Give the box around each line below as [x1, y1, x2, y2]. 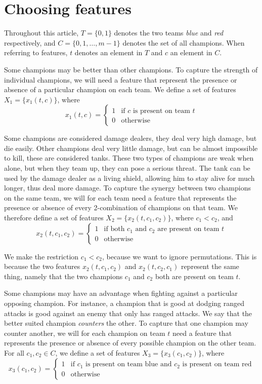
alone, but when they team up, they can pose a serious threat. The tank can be [4, 163, 250, 173]
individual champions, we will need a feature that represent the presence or [4, 74, 237, 85]
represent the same [181, 261, 239, 272]
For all [4, 347, 24, 358]
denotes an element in [74, 47, 143, 58]
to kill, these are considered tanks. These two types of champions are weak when [4, 152, 254, 163]
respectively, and [4, 37, 56, 48]
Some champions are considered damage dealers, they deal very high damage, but [4, 133, 257, 143]
